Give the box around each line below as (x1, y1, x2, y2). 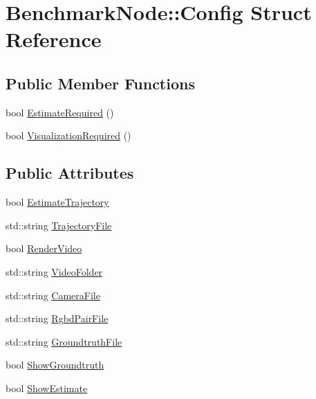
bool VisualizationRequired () (6, 128, 131, 143)
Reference (6, 25, 102, 53)
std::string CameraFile (6, 287, 100, 302)
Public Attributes (6, 162, 134, 184)
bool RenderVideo (6, 241, 82, 256)
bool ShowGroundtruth (6, 357, 104, 372)
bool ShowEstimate (6, 380, 88, 395)
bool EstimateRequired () (6, 105, 114, 119)
